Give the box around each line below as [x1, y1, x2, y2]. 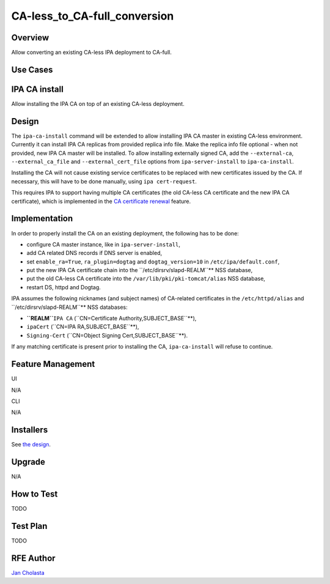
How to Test [11, 489, 58, 499]
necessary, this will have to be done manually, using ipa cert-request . [11, 177, 197, 185]
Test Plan [11, 520, 48, 531]
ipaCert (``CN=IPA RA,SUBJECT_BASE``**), [26, 323, 139, 330]
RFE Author [11, 553, 56, 563]
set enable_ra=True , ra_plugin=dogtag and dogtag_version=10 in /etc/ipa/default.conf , [26, 257, 280, 265]
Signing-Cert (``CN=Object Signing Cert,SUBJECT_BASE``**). [26, 331, 188, 339]
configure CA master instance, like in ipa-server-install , [26, 240, 180, 248]
